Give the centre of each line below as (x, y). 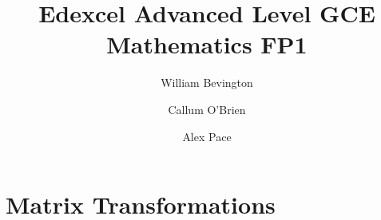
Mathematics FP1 (207, 44)
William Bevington (207, 82)
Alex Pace (207, 136)
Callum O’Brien (207, 109)
